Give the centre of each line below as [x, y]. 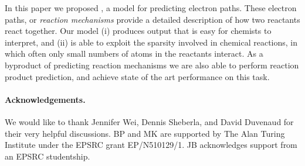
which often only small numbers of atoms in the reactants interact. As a [134, 53]
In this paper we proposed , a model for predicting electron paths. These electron [151, 8]
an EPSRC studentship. [48, 156]
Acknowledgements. [45, 99]
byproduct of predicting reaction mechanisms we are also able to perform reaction [152, 65]
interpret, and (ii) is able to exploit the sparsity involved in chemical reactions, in [151, 42]
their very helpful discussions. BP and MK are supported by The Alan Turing [145, 133]
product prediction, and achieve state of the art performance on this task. [137, 76]
